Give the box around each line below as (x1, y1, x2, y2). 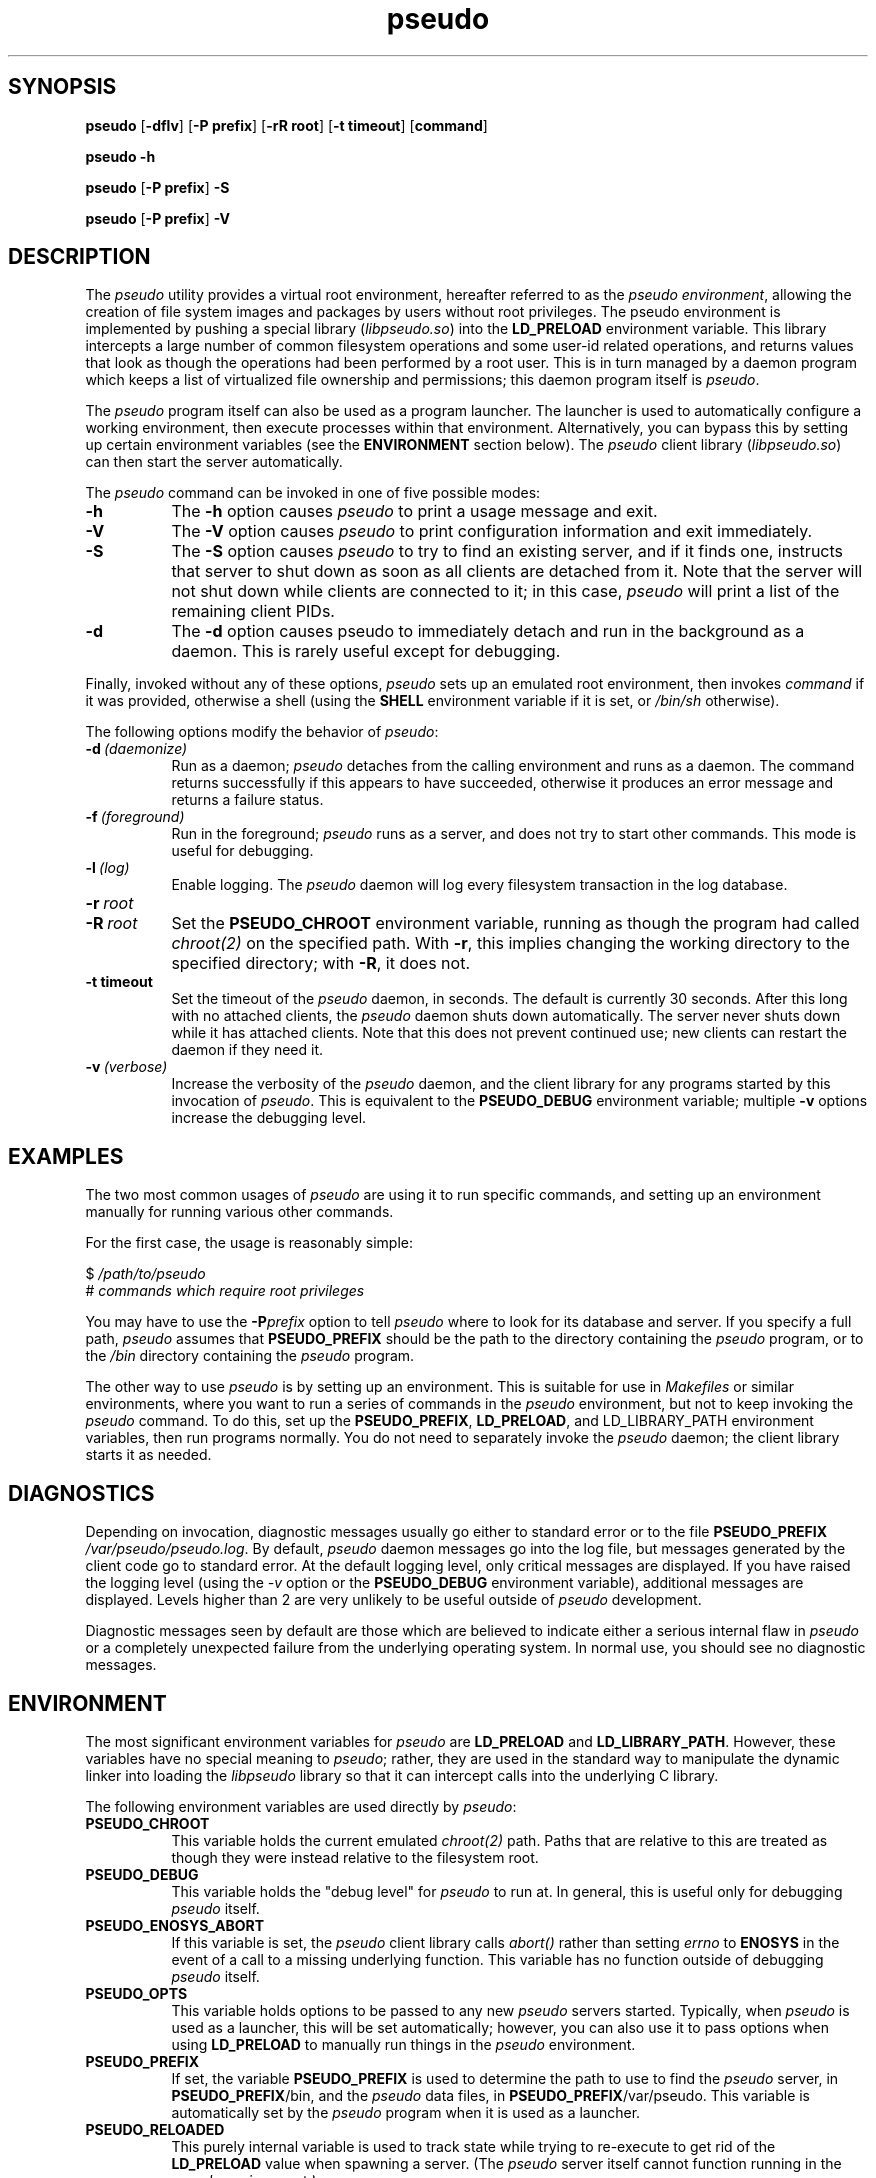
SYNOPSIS (8, 74, 117, 100)
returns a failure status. (171, 791, 324, 809)
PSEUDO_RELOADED (85, 2120, 225, 2138)
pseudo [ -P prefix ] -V (85, 209, 231, 227)
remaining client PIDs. (171, 601, 335, 622)
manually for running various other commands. (85, 1203, 394, 1221)
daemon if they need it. (171, 1041, 324, 1059)
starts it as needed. (85, 1446, 212, 1464)
